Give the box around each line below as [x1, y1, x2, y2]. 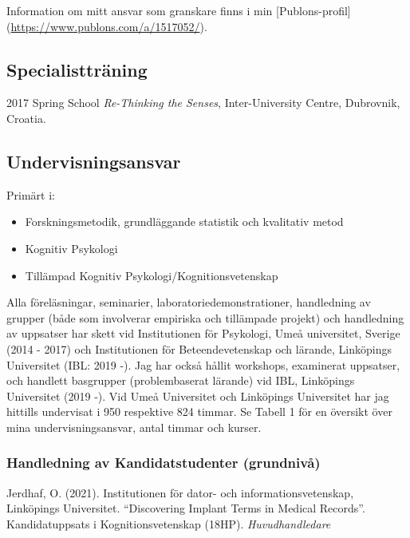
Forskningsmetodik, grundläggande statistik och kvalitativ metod [25, 213, 344, 230]
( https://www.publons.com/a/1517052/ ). [6, 18, 207, 34]
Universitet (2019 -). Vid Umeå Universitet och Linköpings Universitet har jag [6, 387, 389, 404]
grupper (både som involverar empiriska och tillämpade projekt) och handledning [6, 309, 404, 326]
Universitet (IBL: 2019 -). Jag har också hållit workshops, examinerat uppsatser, [6, 356, 400, 373]
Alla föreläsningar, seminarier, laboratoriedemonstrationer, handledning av [6, 294, 371, 311]
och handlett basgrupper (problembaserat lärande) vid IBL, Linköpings [6, 372, 355, 389]
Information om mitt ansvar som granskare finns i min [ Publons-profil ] [6, 2, 351, 18]
